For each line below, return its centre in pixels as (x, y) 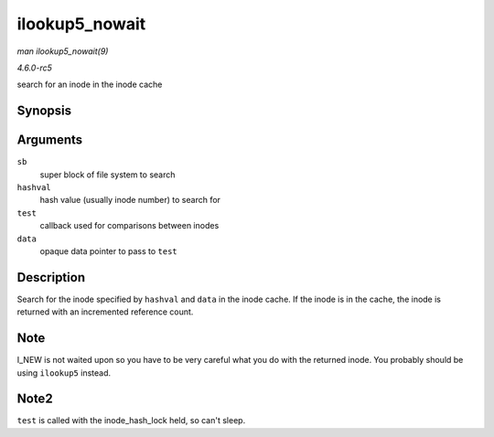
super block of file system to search (107, 175)
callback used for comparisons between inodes (129, 226)
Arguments (50, 140)
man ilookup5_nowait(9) (63, 51)
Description (51, 277)
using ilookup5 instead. (64, 373)
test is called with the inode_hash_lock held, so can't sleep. (131, 421)
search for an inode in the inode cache (90, 85)
